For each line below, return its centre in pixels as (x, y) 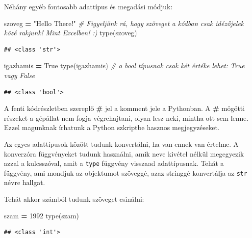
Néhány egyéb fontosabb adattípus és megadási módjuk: (88, 6)
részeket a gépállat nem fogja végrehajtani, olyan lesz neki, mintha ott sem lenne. (126, 118)
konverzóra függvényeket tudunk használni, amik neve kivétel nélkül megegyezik (124, 153)
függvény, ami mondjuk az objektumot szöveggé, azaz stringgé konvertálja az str (126, 172)
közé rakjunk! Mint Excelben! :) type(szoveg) (71, 33)
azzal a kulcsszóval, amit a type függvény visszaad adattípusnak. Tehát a (114, 163)
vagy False (19, 75)
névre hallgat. (25, 182)
